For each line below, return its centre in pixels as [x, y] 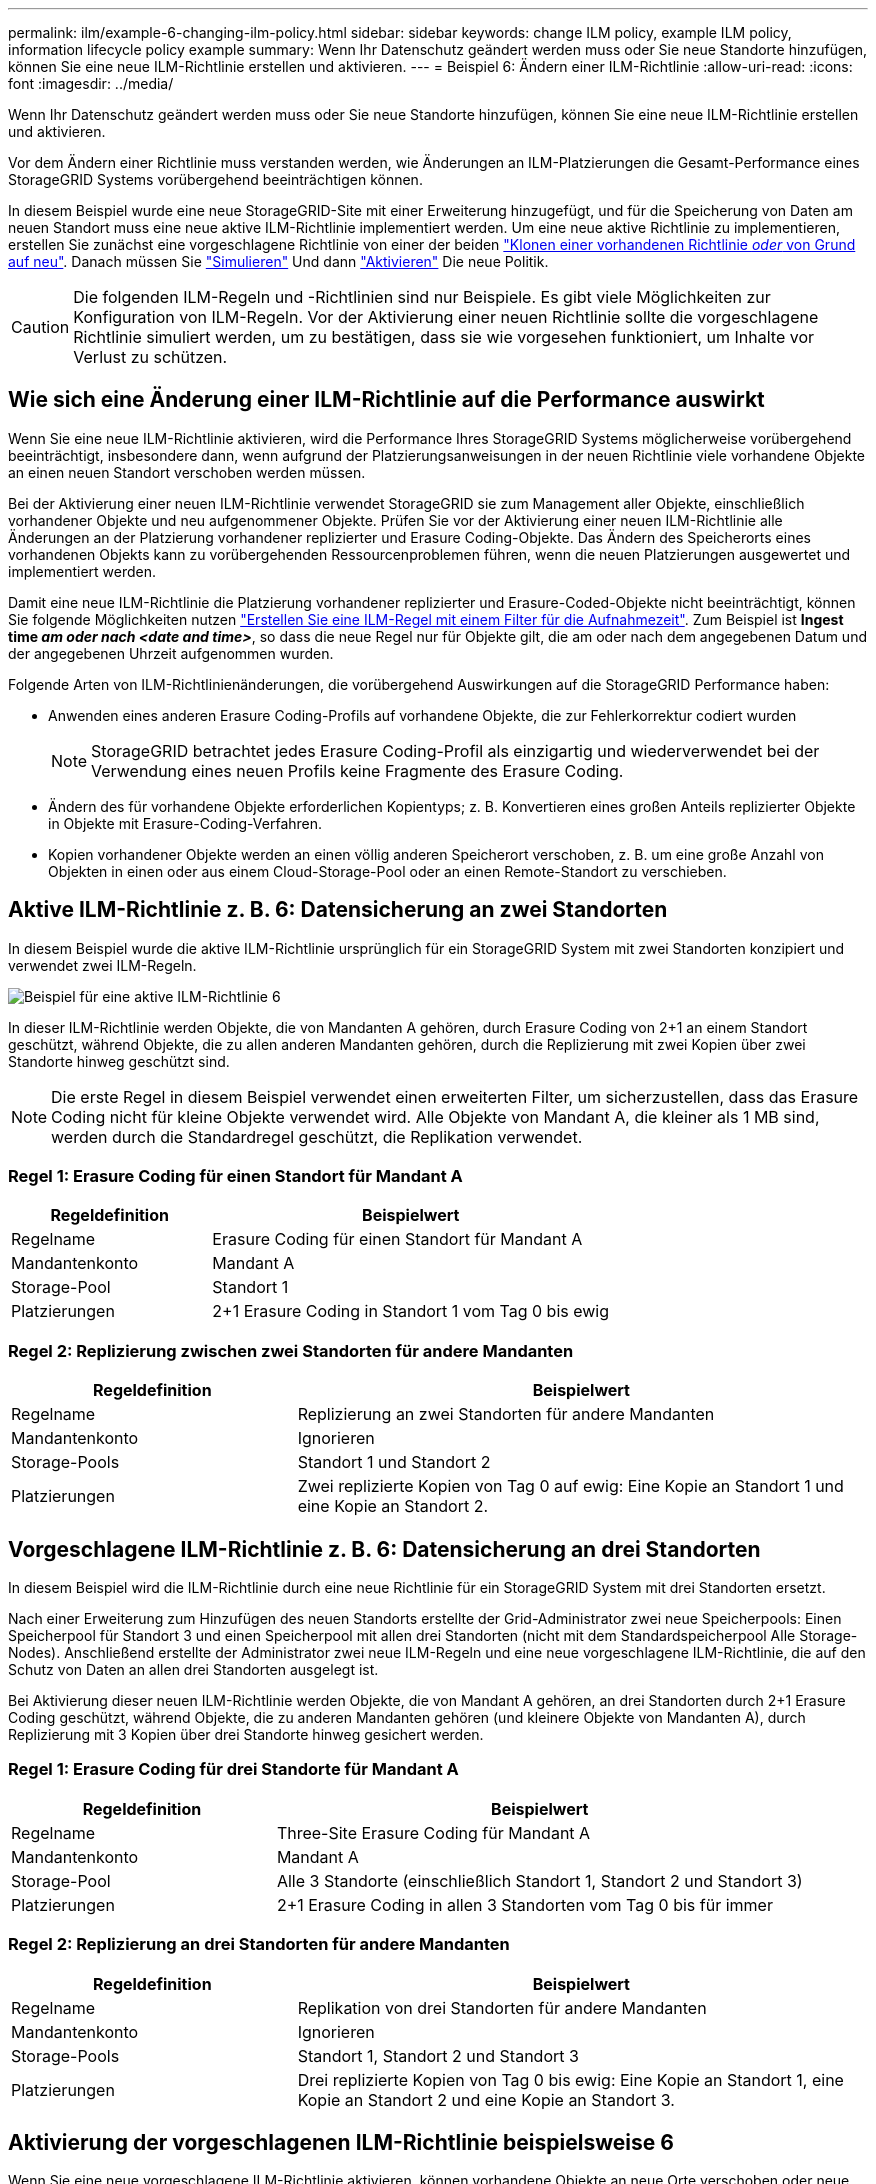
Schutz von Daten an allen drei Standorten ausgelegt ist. [193, 1670]
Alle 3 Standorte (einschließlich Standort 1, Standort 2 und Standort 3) [539, 1880]
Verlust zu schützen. [150, 357]
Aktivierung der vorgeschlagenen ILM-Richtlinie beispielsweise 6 [341, 2142]
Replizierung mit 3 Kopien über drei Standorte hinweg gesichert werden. [246, 1735]
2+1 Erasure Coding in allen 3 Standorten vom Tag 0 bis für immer [524, 1904]
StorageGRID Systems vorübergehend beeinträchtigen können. [215, 179]
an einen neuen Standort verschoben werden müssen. [187, 472]
